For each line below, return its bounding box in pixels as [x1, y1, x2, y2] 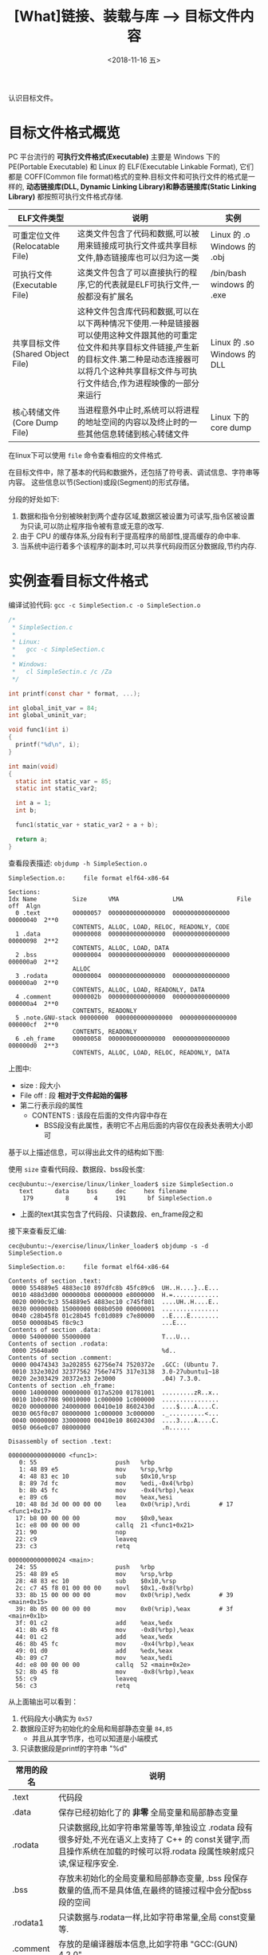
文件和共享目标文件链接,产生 [85, 341, 191, 353]
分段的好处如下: [8, 494, 60, 503]
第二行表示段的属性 [19, 1100, 84, 1110]
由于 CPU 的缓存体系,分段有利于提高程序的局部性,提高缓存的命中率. [19, 531, 241, 541]
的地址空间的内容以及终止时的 [77, 416, 190, 428]
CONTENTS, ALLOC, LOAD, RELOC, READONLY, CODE [72, 923, 230, 931]
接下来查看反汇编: [8, 1226, 67, 1236]
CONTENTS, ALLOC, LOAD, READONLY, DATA [72, 986, 205, 994]
